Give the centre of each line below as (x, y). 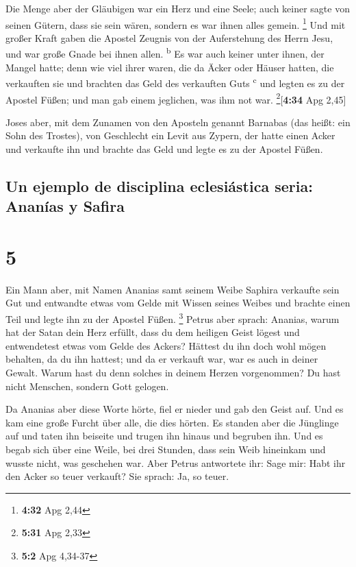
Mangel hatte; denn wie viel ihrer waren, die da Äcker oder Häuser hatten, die (170, 67)
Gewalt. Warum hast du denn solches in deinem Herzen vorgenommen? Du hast (173, 373)
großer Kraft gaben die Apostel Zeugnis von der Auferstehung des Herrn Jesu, (169, 37)
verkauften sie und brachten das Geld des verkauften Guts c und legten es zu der (175, 82)
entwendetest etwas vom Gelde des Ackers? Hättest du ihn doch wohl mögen (166, 345)
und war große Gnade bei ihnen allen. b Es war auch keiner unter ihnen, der (165, 53)
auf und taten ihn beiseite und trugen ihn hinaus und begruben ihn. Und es (164, 436)
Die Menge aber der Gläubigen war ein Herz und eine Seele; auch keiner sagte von (178, 8)
